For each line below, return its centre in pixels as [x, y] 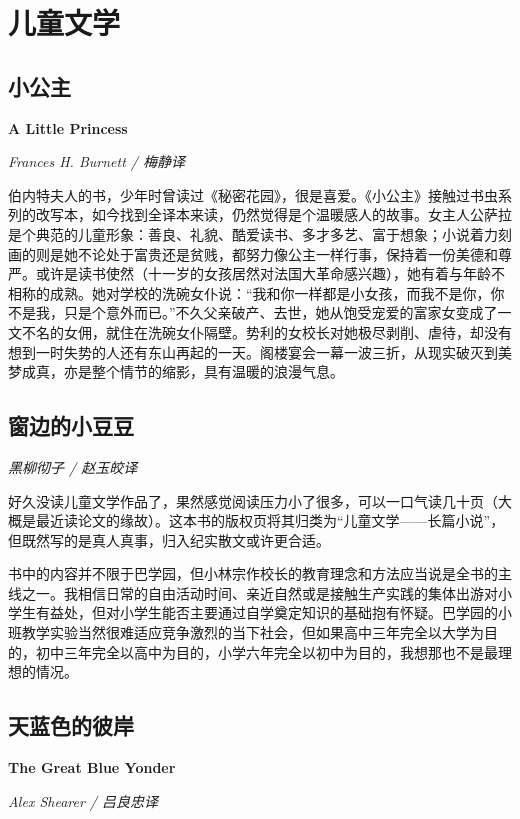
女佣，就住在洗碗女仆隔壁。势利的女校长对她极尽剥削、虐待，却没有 [287, 331]
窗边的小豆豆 [71, 425]
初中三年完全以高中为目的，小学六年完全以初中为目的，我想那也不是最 [266, 651]
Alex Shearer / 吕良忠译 [83, 800]
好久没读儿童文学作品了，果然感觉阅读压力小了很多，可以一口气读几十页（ [253, 500]
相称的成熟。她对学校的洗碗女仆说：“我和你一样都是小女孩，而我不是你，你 [256, 292]
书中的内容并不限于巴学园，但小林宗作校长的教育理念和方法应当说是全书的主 [260, 573]
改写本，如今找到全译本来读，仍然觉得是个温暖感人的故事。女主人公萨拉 [273, 214]
